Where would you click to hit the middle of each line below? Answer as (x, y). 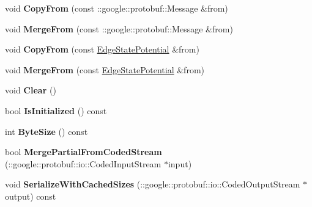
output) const (31, 196)
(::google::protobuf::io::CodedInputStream (83, 163)
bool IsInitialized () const (56, 110)
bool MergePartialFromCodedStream (84, 152)
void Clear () (31, 90)
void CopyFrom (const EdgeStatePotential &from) (102, 49)
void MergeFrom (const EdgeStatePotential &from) (105, 69)
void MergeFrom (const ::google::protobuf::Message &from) (119, 28)
